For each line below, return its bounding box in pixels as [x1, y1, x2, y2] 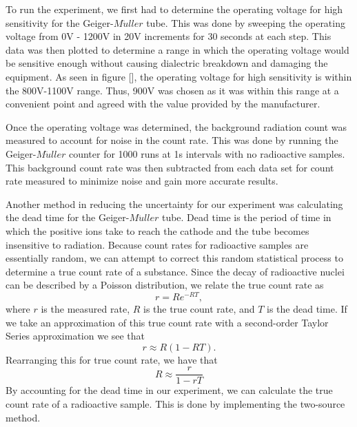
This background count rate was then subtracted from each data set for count [6, 160, 334, 174]
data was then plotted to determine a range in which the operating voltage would [6, 42, 349, 56]
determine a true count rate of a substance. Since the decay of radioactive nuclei [6, 264, 345, 278]
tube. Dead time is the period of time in [161, 210, 331, 225]
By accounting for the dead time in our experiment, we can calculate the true [6, 383, 333, 397]
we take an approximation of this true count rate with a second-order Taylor [6, 315, 329, 329]
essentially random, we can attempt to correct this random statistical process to [6, 251, 343, 265]
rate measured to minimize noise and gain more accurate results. [6, 174, 278, 188]
